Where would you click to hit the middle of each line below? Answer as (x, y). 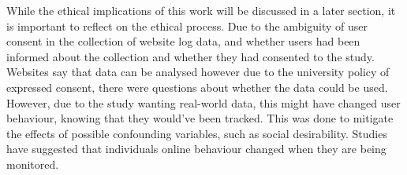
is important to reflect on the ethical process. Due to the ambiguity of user (187, 26)
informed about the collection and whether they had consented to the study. (190, 56)
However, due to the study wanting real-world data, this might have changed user (203, 102)
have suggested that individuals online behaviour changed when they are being (196, 149)
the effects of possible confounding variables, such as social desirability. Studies (197, 133)
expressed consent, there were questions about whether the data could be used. (197, 87)
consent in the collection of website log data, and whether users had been (183, 41)
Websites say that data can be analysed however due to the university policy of (198, 72)
